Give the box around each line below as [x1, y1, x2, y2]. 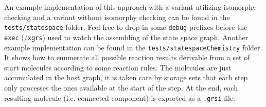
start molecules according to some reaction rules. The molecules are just [4, 62, 232, 73]
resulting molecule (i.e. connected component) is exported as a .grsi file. [4, 92, 236, 103]
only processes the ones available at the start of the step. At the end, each [4, 82, 238, 93]
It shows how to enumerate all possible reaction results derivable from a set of [4, 52, 250, 63]
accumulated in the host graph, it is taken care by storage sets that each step [4, 72, 248, 83]
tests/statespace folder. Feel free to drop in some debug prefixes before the [4, 22, 247, 32]
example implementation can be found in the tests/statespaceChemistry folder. [4, 42, 262, 52]
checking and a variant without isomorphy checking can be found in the [4, 11, 230, 22]
